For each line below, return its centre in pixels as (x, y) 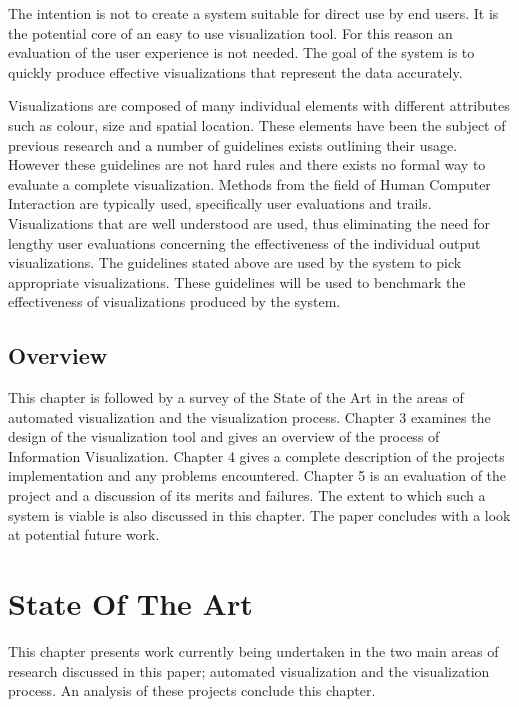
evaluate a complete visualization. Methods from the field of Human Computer (249, 183)
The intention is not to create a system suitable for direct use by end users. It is (253, 13)
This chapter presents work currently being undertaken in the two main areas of (253, 650)
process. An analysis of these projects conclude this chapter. (192, 690)
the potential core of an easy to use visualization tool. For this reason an (230, 32)
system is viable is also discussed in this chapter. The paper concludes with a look (259, 514)
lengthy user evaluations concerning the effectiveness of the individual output (244, 242)
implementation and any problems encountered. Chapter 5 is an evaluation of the (257, 475)
